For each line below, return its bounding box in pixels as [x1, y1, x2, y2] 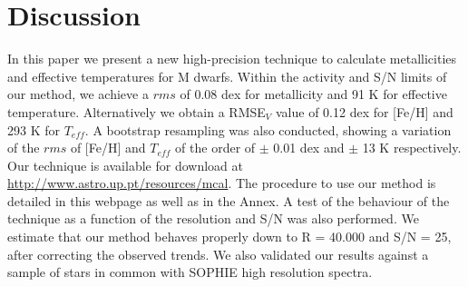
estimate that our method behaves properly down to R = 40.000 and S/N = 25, [7, 227, 452, 246]
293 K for [7, 120, 60, 139]
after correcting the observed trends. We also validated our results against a [7, 244, 429, 263]
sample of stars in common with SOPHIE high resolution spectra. [7, 262, 373, 282]
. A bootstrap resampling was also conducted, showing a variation [84, 120, 452, 139]
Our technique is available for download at [7, 155, 243, 174]
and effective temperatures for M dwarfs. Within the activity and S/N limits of [7, 66, 447, 85]
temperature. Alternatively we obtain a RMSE [7, 102, 266, 121]
